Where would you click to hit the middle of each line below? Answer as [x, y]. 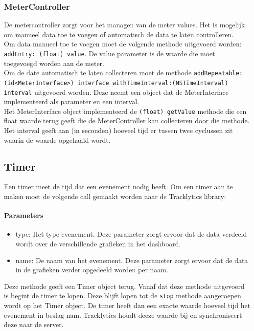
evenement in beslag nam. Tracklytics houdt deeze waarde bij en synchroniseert [123, 315]
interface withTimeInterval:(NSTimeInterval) [153, 83]
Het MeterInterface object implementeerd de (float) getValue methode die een [125, 111]
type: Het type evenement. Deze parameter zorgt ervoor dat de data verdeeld [131, 234]
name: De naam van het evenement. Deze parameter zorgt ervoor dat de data [132, 260]
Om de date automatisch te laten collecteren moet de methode [98, 73]
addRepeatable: [218, 74]
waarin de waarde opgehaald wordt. [57, 140]
